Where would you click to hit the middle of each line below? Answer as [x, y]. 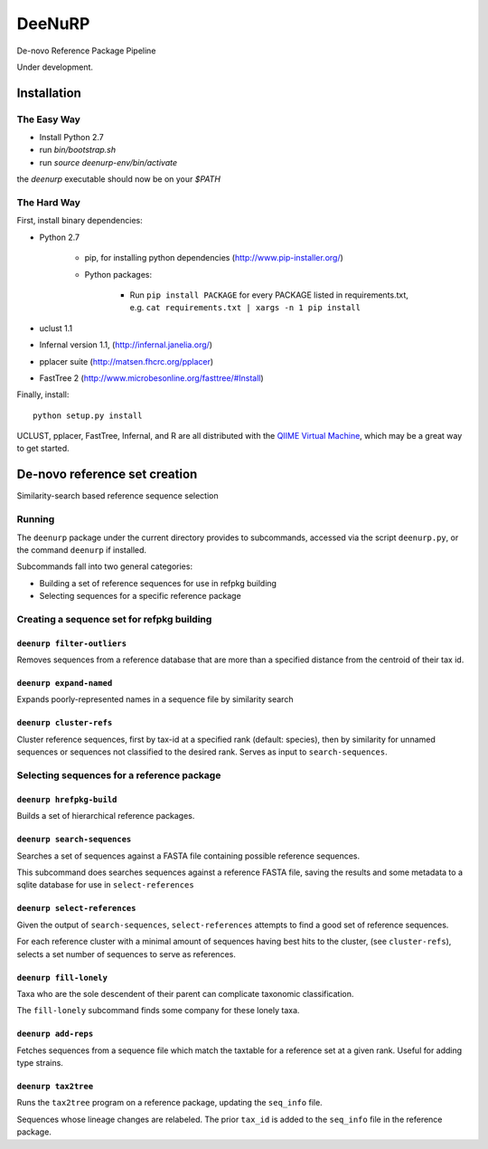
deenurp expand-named [65, 684]
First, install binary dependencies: [80, 221]
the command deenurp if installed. [82, 550]
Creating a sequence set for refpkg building [114, 619]
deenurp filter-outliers [71, 643]
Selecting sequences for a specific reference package [140, 596]
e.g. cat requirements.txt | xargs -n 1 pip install [245, 308]
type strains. [40, 1063]
